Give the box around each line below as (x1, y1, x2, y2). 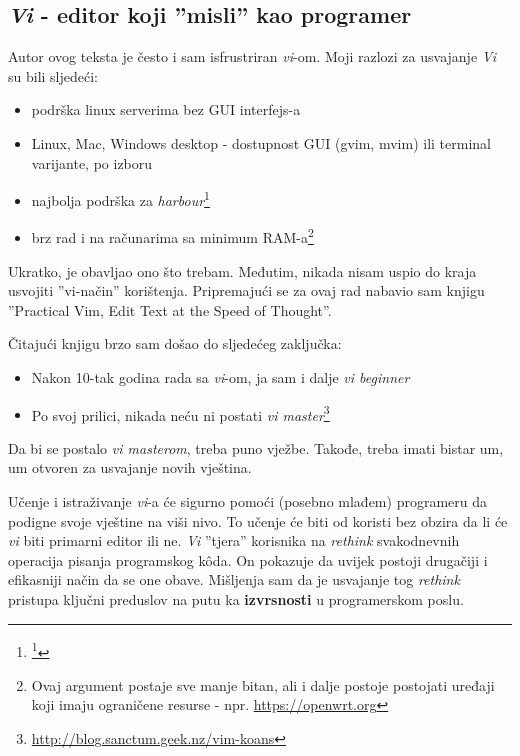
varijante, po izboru (31, 152, 153, 173)
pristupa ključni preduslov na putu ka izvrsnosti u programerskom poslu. (8, 589, 464, 610)
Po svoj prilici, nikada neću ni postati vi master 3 (31, 401, 330, 425)
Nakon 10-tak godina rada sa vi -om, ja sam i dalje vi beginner (31, 367, 410, 388)
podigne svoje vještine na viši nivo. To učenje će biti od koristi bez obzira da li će (8, 510, 508, 531)
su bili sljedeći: (8, 65, 98, 86)
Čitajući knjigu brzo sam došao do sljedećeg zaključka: (8, 333, 342, 354)
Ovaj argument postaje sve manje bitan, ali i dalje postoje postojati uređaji (31, 674, 495, 695)
